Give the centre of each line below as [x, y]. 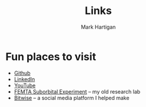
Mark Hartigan [98, 27]
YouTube [25, 85]
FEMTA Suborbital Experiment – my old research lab [77, 91]
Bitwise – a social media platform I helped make [72, 98]
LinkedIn [24, 79]
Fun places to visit [51, 56]
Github [22, 73]
